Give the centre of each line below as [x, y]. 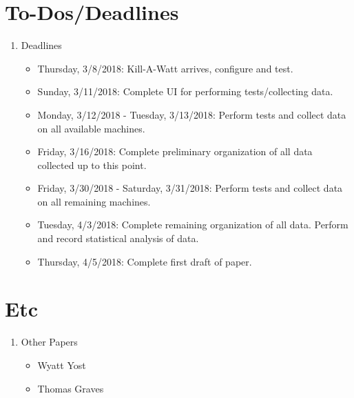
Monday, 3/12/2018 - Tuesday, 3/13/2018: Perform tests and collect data [192, 114]
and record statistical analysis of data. [118, 238]
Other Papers [49, 342]
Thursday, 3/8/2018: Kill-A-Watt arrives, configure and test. [165, 68]
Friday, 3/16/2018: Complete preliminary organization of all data [175, 151]
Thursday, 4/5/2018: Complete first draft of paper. [145, 261]
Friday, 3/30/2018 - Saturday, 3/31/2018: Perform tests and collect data [190, 188]
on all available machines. [91, 128]
